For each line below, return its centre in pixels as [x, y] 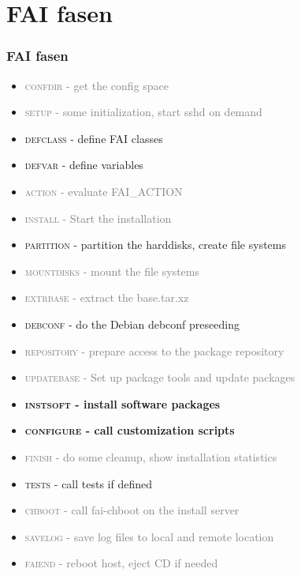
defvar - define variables [84, 165]
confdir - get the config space [97, 85]
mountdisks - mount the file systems [112, 271]
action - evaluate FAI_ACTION [104, 191]
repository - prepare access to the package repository [154, 350]
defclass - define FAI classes [94, 138]
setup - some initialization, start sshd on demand [143, 112]
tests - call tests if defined [89, 483]
